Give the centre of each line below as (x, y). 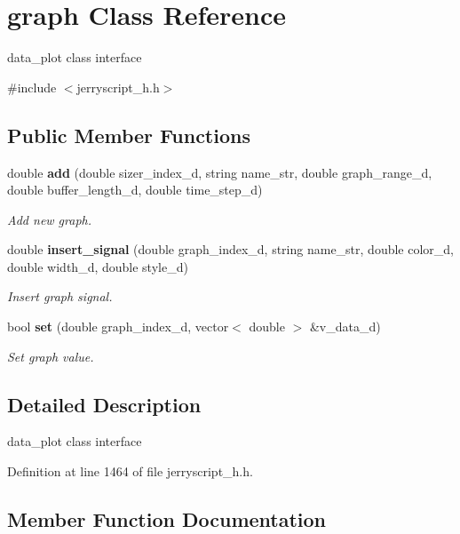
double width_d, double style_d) (98, 266)
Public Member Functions (129, 135)
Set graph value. (51, 356)
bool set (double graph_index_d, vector (118, 327)
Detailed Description (104, 404)
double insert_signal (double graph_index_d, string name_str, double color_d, (230, 249)
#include (32, 87)
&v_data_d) (345, 327)
